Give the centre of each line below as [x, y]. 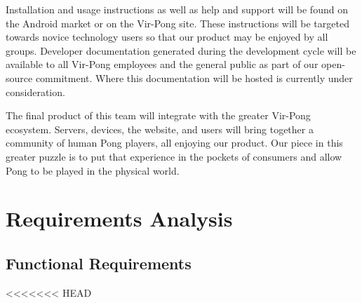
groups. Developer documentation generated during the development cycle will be [181, 50]
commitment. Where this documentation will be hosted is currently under [194, 78]
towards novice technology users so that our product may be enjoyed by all [167, 37]
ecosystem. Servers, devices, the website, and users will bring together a [160, 129]
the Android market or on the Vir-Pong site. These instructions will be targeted [177, 23]
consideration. [35, 92]
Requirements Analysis [119, 218]
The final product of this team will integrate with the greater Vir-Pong [158, 115]
